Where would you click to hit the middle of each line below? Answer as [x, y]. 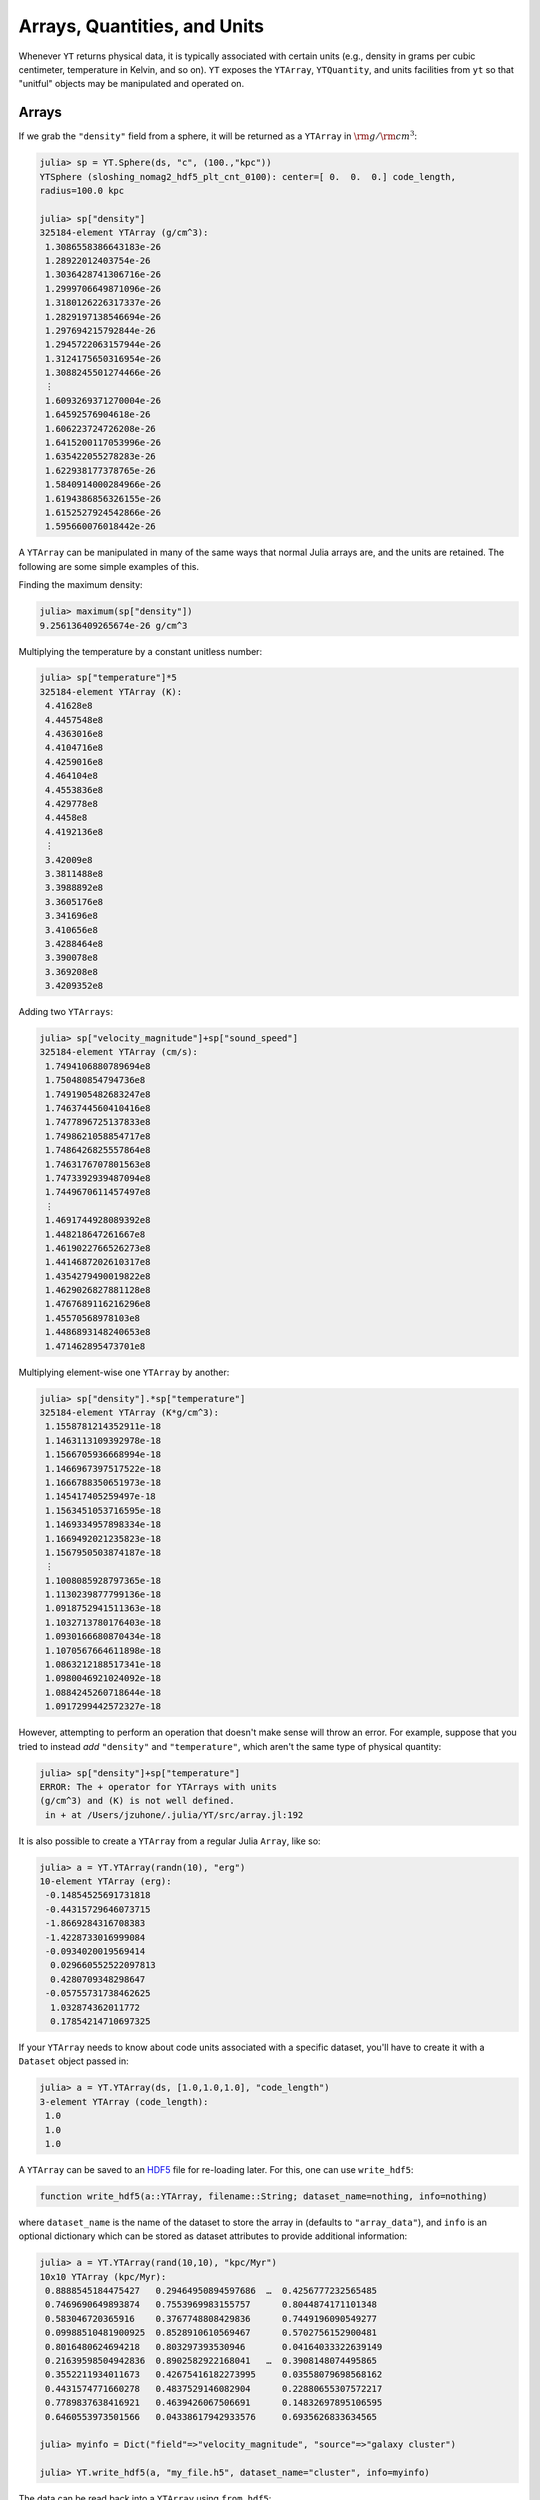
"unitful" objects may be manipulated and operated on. [131, 84]
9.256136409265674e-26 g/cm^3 [113, 625]
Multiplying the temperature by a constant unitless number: [140, 651]
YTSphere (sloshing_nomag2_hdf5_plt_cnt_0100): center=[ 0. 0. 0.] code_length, [248, 176]
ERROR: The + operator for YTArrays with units [158, 1786]
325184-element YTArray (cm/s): [119, 1052]
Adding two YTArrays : [66, 1012]
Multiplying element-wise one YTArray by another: [124, 1372]
